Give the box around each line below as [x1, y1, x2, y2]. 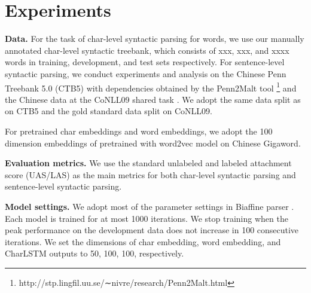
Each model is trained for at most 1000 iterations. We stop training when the [5, 212, 288, 224]
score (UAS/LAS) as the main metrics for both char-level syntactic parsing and [5, 168, 296, 181]
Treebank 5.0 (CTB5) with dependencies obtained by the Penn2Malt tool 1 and [5, 80, 297, 94]
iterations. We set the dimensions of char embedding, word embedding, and [5, 235, 281, 248]
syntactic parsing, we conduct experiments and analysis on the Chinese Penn [5, 67, 286, 80]
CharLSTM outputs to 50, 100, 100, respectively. [5, 247, 184, 260]
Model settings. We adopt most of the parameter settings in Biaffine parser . [5, 200, 294, 212]
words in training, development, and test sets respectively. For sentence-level [5, 56, 285, 68]
